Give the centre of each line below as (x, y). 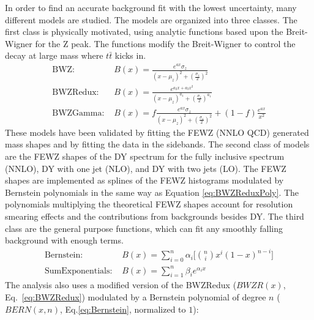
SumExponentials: (79, 271)
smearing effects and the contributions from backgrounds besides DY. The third (155, 216)
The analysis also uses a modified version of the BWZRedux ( (121, 285)
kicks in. (130, 55)
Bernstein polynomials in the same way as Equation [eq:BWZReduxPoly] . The (152, 192)
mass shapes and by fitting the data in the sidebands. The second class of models (157, 144)
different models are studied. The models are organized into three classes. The (151, 19)
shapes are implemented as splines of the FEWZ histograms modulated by (144, 180)
